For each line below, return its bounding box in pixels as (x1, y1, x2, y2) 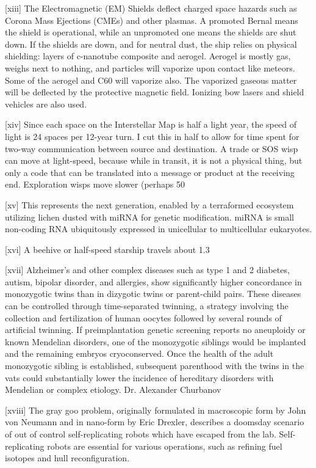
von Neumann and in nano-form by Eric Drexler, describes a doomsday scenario (5, 415, 304, 428)
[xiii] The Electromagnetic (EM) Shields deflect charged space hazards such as (5, 2, 297, 14)
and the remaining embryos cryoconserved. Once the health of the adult (5, 347, 274, 360)
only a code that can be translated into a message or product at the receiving (5, 166, 295, 178)
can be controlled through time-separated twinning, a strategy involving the (5, 299, 289, 312)
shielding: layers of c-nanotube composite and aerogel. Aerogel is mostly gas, (5, 49, 291, 62)
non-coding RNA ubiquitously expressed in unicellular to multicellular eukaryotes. (5, 222, 312, 235)
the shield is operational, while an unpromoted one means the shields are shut (5, 26, 296, 38)
